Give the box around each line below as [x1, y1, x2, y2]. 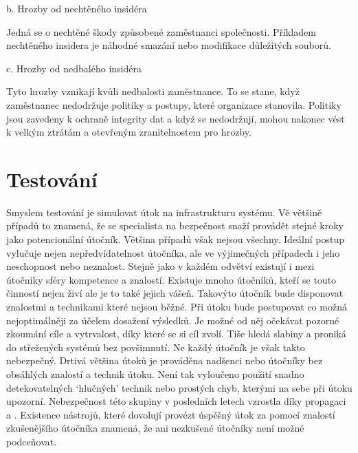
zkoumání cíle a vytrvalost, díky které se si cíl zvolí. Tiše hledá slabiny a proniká [6, 326, 346, 341]
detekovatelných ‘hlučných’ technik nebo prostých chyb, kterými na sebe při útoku [6, 380, 353, 394]
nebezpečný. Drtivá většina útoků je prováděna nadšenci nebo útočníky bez [6, 353, 323, 368]
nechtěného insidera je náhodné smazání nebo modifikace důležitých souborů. [6, 38, 331, 52]
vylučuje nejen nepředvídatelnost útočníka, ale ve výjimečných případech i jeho [6, 245, 340, 260]
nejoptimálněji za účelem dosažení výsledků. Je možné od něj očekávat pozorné [6, 313, 339, 327]
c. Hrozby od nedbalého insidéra [6, 61, 142, 75]
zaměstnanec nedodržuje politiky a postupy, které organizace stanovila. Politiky [6, 97, 342, 112]
